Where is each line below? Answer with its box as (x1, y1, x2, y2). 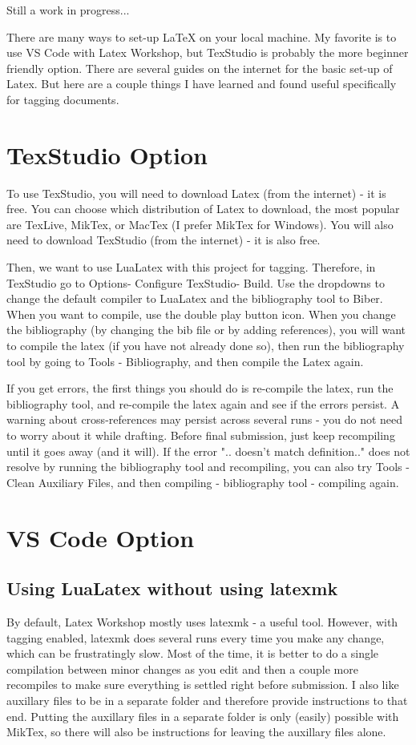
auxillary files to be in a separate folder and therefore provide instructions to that (6, 691, 408, 708)
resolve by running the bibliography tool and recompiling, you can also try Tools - (6, 458, 410, 475)
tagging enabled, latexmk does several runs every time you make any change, (6, 629, 385, 646)
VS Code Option (6, 521, 195, 554)
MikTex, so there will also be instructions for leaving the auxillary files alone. (6, 723, 386, 740)
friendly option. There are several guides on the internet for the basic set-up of (6, 59, 393, 76)
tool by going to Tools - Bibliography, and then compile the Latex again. (6, 352, 364, 369)
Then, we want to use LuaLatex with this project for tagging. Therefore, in (6, 259, 376, 276)
